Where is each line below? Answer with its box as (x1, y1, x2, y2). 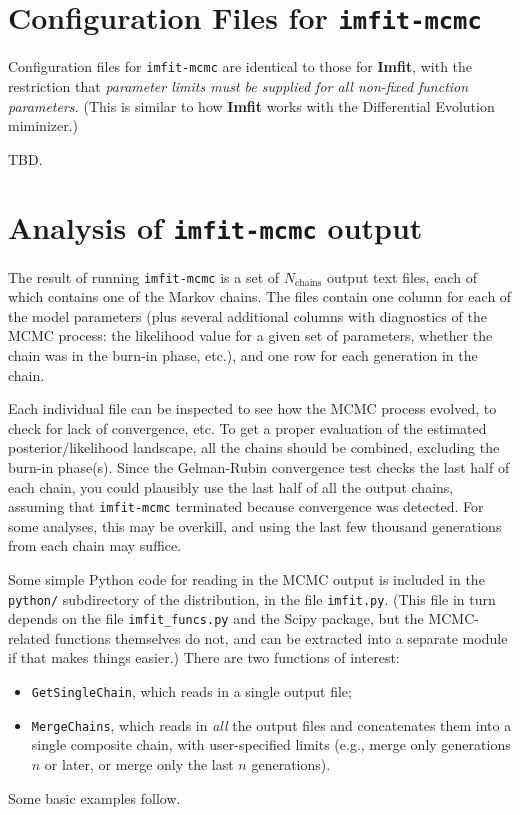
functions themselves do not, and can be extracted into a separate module (54, 627, 508, 648)
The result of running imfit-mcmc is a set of (8, 266, 280, 287)
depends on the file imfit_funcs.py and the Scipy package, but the (8, 608, 424, 629)
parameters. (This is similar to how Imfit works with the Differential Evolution (8, 95, 495, 116)
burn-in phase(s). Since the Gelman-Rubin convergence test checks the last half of (8, 456, 510, 477)
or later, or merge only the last (44, 753, 234, 774)
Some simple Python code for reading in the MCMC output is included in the (8, 568, 485, 589)
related (8, 627, 51, 648)
